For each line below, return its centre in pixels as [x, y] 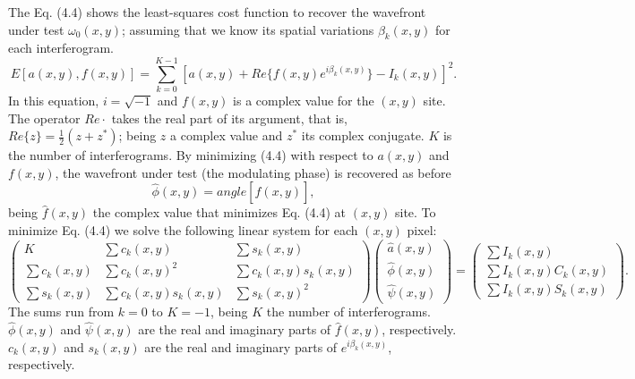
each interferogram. [61, 48]
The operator [44, 118]
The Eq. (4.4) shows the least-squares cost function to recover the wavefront [217, 12]
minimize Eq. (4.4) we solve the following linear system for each [183, 230]
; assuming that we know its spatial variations [248, 29]
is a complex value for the [304, 101]
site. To [415, 212]
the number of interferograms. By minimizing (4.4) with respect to [191, 155]
